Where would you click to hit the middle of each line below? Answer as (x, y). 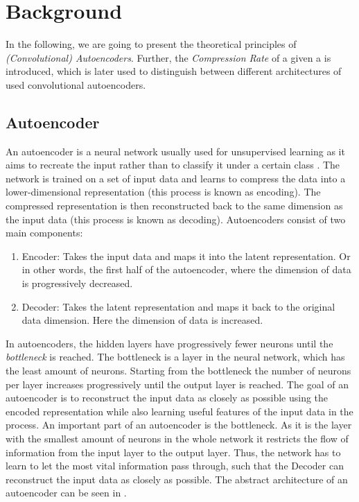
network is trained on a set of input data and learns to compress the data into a (176, 178)
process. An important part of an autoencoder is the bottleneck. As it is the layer (179, 425)
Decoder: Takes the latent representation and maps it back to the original (178, 306)
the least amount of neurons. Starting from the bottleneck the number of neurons (178, 371)
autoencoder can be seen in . (66, 493)
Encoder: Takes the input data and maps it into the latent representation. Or (186, 256)
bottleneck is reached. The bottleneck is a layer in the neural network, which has (175, 357)
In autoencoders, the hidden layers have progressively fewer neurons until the (169, 343)
